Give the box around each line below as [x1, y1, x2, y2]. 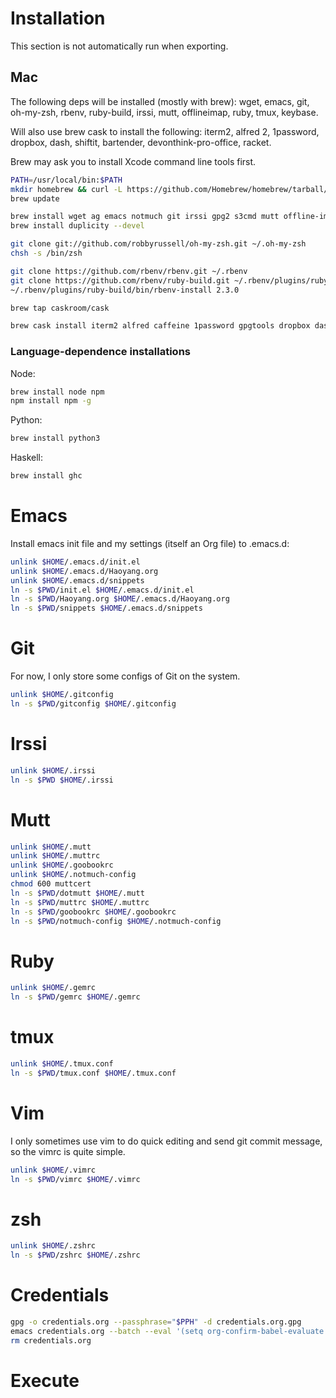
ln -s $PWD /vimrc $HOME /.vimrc [10, 1174, 141, 1184]
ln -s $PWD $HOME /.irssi [10, 775, 114, 785]
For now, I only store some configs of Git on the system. [10, 670, 241, 682]
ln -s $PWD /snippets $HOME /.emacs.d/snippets [10, 603, 203, 614]
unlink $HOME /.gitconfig [10, 690, 114, 700]
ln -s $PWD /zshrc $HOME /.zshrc [10, 1250, 141, 1261]
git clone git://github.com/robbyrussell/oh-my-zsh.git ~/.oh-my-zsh [10, 239, 307, 249]
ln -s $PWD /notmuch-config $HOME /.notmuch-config [10, 916, 222, 926]
